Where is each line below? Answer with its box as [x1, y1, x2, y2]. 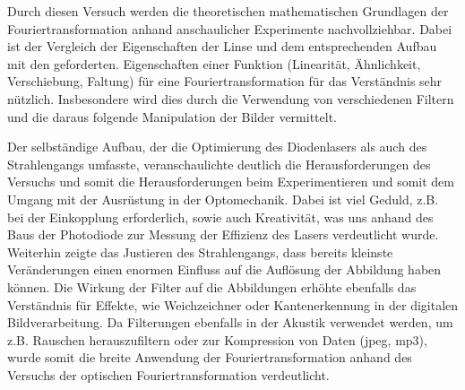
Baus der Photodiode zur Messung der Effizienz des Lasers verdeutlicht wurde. [7, 225, 439, 244]
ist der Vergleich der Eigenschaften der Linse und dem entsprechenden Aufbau [7, 37, 437, 56]
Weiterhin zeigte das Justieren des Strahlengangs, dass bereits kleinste [7, 242, 393, 261]
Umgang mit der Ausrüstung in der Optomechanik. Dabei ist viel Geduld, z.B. [7, 189, 439, 208]
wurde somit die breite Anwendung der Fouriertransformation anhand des [7, 348, 412, 367]
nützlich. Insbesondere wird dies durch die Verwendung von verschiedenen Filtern [7, 89, 454, 108]
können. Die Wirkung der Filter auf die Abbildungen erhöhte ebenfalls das [7, 277, 417, 296]
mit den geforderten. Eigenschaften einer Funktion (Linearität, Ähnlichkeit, [7, 54, 421, 73]
